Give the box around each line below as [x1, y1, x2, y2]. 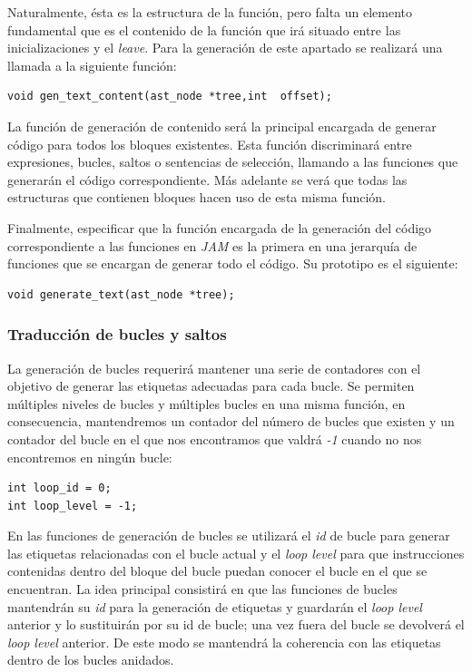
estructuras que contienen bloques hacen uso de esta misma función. [7, 188, 387, 207]
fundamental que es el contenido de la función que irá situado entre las [7, 20, 401, 39]
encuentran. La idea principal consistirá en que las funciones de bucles [7, 579, 398, 599]
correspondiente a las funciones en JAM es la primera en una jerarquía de [7, 236, 418, 255]
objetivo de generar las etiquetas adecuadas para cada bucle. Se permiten [7, 376, 415, 395]
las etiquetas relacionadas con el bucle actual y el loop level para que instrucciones [7, 543, 465, 562]
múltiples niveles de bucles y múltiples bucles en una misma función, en [7, 394, 406, 413]
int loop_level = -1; [7, 499, 138, 512]
